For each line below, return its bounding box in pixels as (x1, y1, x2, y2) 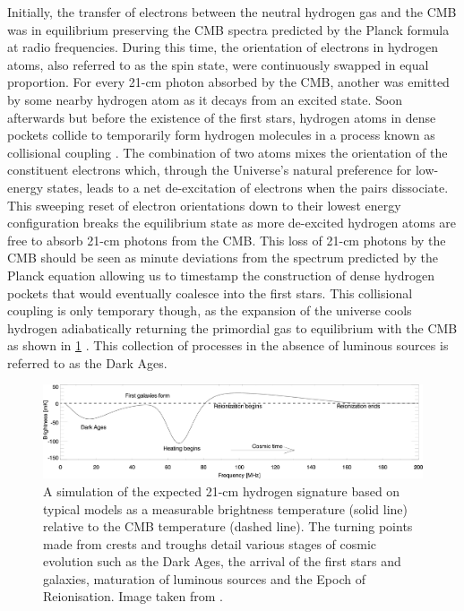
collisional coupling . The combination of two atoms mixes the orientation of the (7, 142, 448, 161)
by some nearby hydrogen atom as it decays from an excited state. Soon (7, 90, 402, 108)
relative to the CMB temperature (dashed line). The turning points (43, 517, 413, 536)
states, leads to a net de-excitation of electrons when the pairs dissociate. (47, 177, 449, 196)
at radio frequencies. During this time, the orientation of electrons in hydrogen (7, 38, 438, 56)
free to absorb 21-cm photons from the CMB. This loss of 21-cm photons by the (7, 230, 446, 249)
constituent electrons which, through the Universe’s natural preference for (7, 160, 412, 179)
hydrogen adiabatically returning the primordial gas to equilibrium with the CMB (7, 318, 458, 337)
